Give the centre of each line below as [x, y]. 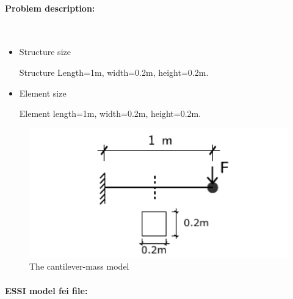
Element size [43, 93]
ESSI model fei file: [46, 290]
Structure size [45, 52]
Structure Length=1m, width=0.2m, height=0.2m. [114, 72]
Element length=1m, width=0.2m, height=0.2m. [110, 113]
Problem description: [50, 8]
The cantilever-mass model [79, 266]
